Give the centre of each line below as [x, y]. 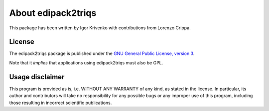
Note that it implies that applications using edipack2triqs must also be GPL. [86, 62]
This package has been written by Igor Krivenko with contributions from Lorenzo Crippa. [100, 28]
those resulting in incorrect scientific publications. [61, 103]
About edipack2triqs [53, 13]
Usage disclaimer [37, 77]
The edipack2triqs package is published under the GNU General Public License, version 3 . [102, 54]
